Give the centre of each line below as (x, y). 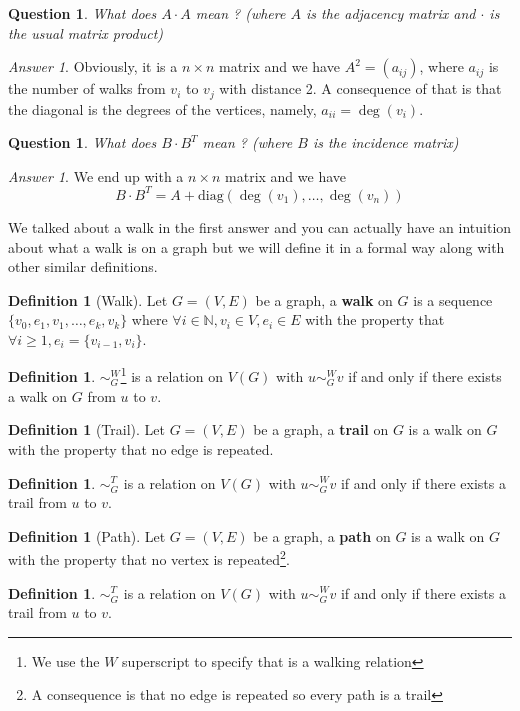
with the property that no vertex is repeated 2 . (149, 557)
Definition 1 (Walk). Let (88, 299)
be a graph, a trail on (321, 429)
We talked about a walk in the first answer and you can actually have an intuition (260, 226)
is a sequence (453, 299)
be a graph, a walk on (324, 299)
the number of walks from (87, 88)
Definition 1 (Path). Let (87, 535)
